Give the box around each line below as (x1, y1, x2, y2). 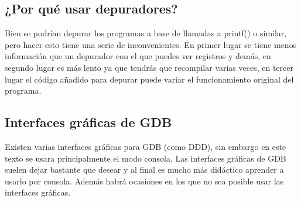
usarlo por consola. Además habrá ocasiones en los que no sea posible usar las (5, 174, 284, 187)
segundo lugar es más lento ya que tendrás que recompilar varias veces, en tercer (5, 61, 293, 73)
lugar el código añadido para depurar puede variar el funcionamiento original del (5, 73, 294, 85)
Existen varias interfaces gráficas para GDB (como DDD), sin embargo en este (5, 140, 286, 152)
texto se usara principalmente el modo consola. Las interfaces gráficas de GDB (5, 152, 286, 164)
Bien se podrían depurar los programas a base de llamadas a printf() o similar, (5, 27, 287, 39)
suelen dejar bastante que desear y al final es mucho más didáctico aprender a (5, 163, 284, 176)
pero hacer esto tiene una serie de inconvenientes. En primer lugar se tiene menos (5, 38, 297, 50)
